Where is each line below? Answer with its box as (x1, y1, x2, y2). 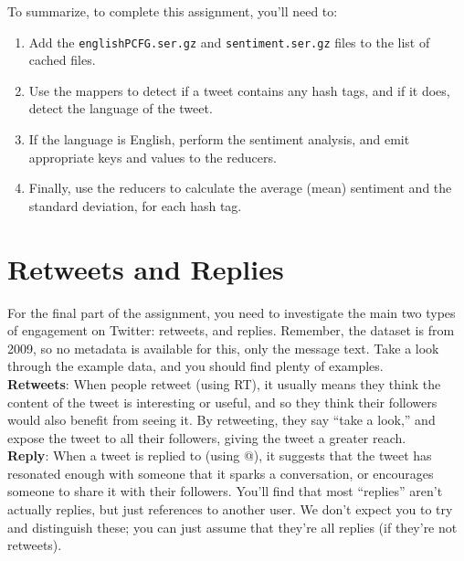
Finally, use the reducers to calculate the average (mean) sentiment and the (28, 178, 452, 197)
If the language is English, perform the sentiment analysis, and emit (28, 130, 410, 149)
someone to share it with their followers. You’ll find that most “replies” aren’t (7, 482, 443, 501)
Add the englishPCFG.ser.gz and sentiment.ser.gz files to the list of (28, 32, 430, 51)
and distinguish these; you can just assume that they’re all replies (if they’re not (7, 517, 458, 536)
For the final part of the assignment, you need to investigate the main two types (7, 302, 456, 322)
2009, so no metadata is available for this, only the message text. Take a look (7, 338, 439, 357)
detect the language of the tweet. (28, 99, 213, 118)
